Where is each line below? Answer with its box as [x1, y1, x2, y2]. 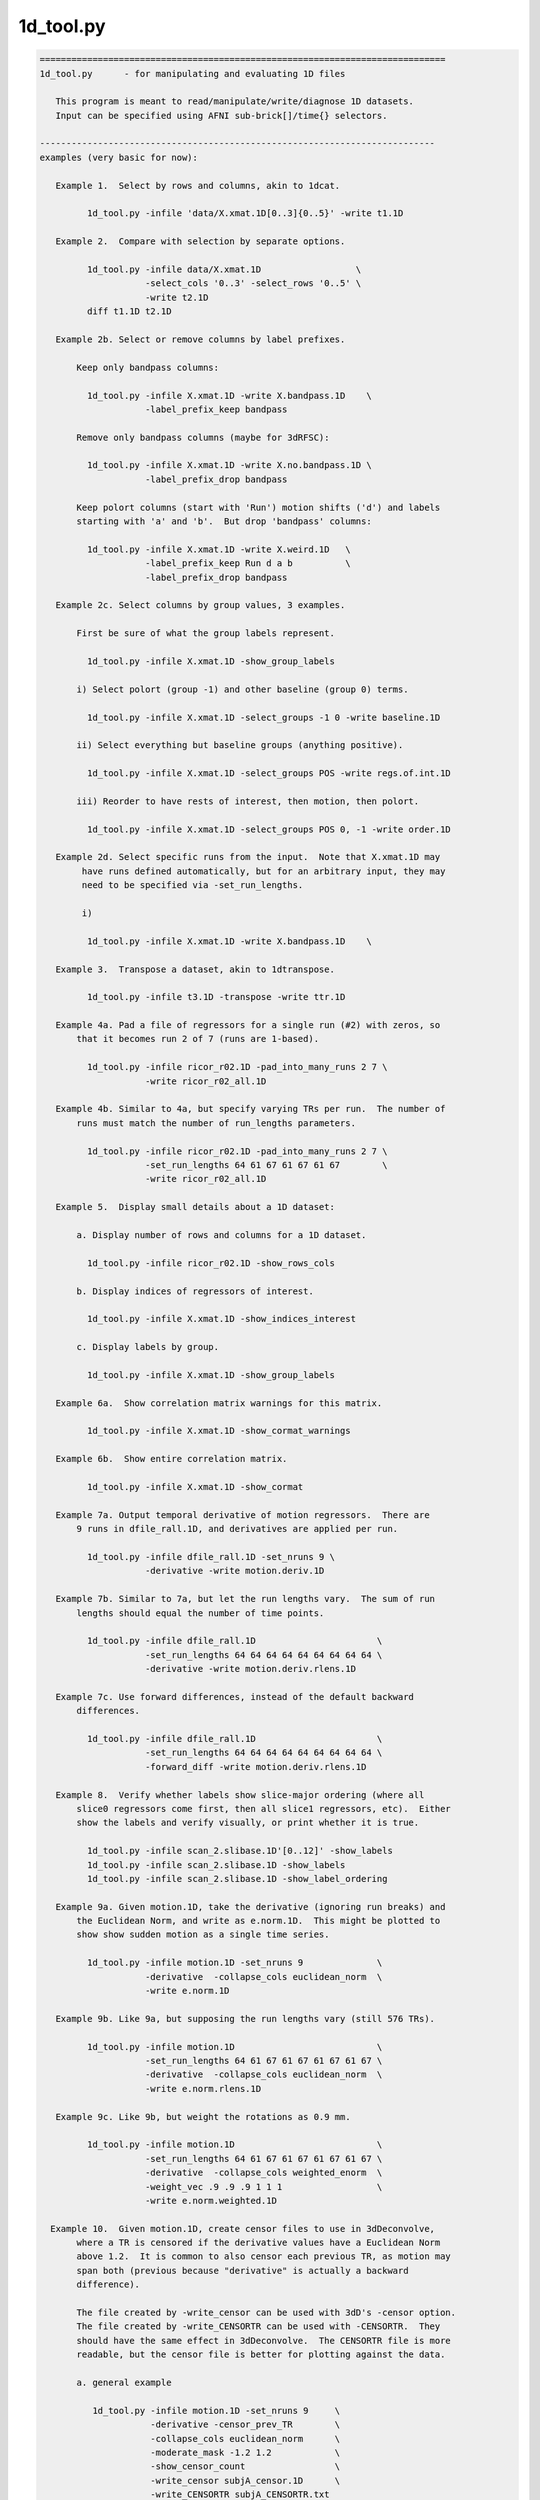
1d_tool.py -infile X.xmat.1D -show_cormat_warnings [86, 1425, 351, 1437]
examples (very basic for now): [39, 151, 199, 163]
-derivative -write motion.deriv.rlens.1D [145, 1663, 357, 1675]
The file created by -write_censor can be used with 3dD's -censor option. [76, 2307, 457, 2319]
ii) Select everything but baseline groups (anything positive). [76, 740, 404, 751]
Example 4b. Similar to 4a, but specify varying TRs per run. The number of [55, 1103, 446, 1115]
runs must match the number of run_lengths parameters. [76, 1117, 357, 1129]
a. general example [76, 2376, 172, 2388]
